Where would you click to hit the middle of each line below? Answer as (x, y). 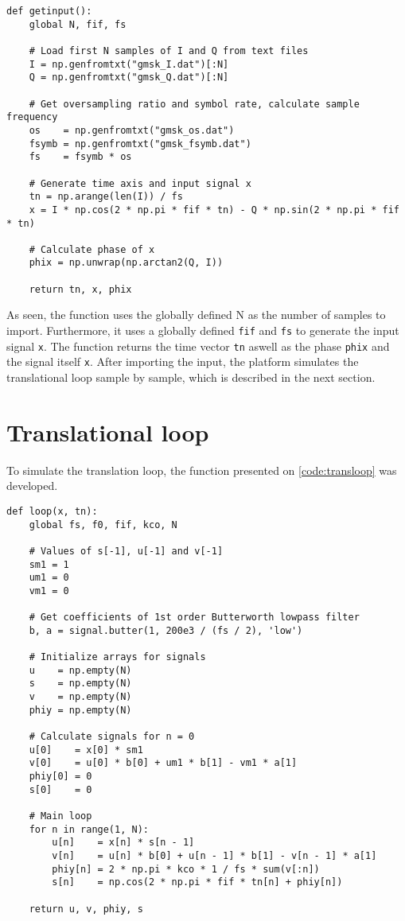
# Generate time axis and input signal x (140, 183)
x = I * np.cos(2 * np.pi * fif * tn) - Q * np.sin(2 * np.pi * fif (214, 210)
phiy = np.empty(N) (80, 710)
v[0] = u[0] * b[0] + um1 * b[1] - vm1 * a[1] (163, 763)
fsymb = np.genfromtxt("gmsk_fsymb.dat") (140, 144)
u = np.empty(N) (80, 670)
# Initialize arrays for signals (117, 657)
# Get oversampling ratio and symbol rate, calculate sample (194, 104)
